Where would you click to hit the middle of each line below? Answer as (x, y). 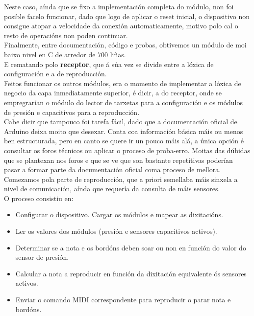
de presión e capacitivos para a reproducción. (72, 112)
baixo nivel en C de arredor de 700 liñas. (65, 54)
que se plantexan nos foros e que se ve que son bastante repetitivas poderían (118, 160)
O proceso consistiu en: (39, 198)
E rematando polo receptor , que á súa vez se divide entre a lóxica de (109, 64)
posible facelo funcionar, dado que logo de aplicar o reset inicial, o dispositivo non (127, 16)
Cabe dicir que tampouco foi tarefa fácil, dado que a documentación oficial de (121, 122)
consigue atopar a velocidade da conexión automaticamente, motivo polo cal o (121, 26)
